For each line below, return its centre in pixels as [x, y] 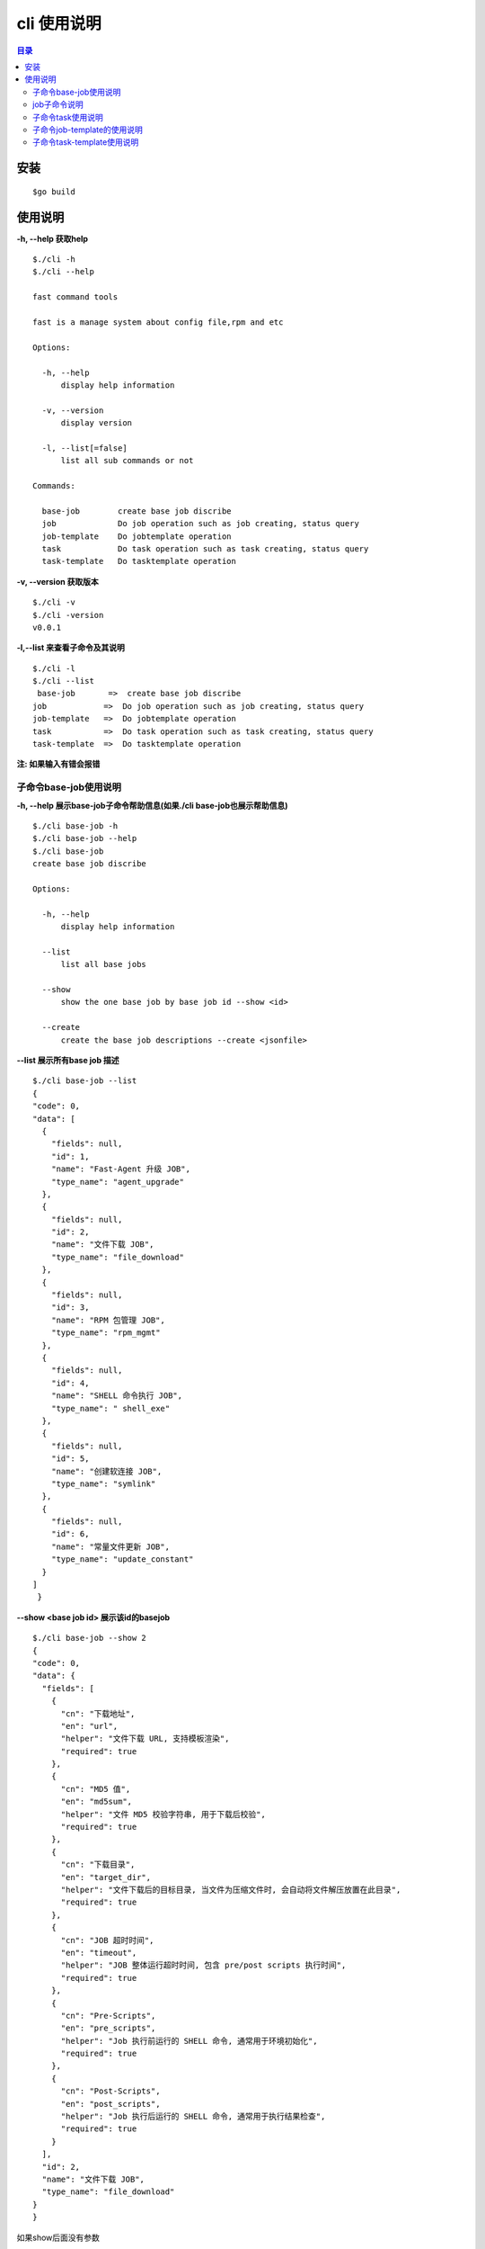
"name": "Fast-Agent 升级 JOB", [120, 1169]
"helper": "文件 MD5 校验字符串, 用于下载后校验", [163, 1814]
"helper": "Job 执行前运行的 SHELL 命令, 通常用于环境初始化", [189, 2041]
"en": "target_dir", [106, 1877]
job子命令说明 [58, 104]
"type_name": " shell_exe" [110, 1408]
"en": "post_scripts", [110, 2104]
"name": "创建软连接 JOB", [106, 1471]
